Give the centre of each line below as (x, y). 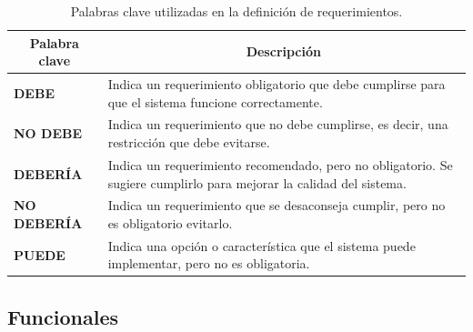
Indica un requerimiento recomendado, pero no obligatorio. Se (280, 164)
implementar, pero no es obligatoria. (209, 263)
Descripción (283, 51)
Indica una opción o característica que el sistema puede (262, 245)
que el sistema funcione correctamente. (215, 101)
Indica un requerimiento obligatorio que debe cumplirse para (277, 84)
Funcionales (63, 316)
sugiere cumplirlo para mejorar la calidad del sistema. (257, 182)
